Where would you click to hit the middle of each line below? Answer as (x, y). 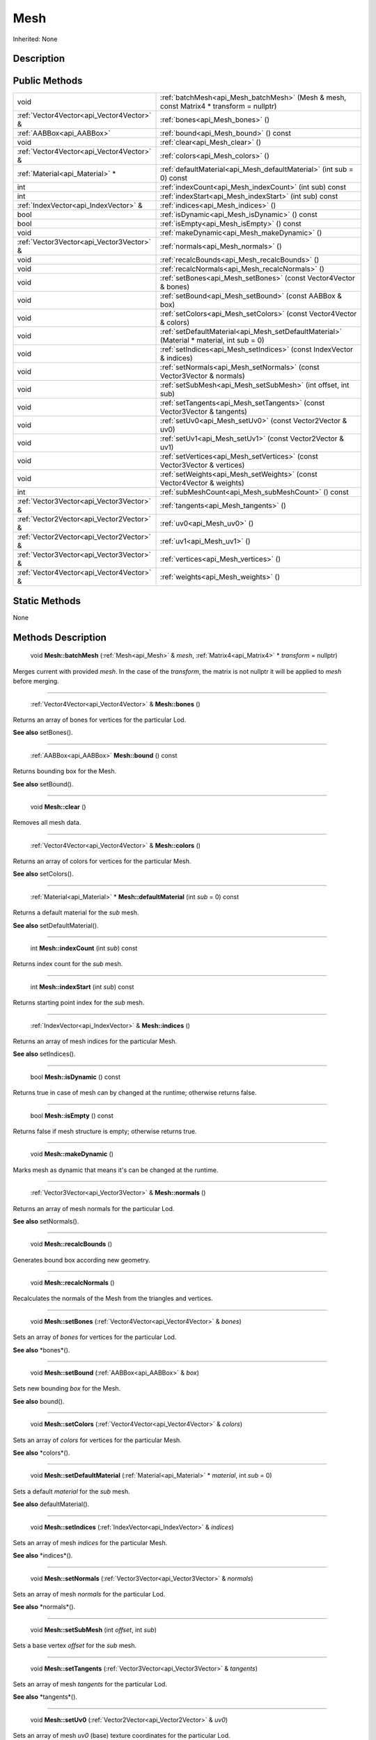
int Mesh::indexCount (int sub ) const (84, 948)
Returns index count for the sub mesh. (68, 964)
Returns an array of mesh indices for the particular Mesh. (95, 1041)
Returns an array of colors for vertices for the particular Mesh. (102, 861)
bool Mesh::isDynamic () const (76, 1077)
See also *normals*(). (44, 1607)
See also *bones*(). (41, 1350)
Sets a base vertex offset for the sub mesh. (75, 1645)
